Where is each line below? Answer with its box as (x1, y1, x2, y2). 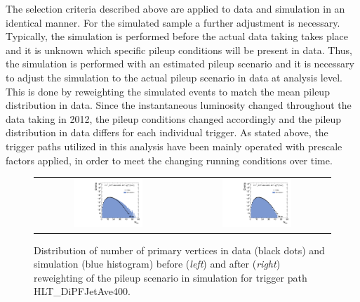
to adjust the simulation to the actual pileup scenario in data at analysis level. (6, 70, 342, 84)
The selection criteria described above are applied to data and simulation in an (6, 1, 345, 15)
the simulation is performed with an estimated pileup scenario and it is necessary (6, 56, 354, 71)
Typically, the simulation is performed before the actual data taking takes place (6, 29, 349, 44)
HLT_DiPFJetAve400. (34, 284, 131, 298)
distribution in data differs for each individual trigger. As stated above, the (6, 125, 328, 140)
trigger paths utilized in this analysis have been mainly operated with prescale (6, 138, 342, 153)
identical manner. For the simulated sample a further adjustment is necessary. (6, 15, 340, 29)
